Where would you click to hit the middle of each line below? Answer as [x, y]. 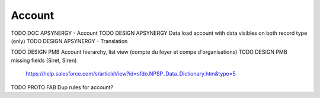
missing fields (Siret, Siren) [44, 60]
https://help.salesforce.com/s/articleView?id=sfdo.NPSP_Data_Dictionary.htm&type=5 [131, 74]
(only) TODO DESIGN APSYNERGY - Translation [69, 41]
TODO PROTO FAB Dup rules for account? [62, 87]
